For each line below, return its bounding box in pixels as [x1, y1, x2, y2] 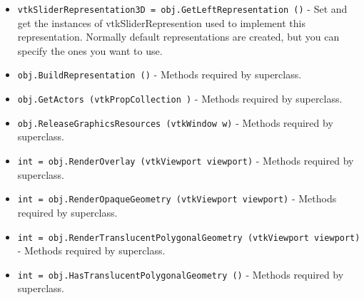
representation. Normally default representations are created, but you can [17, 29, 340, 44]
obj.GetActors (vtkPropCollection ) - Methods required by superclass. [17, 91, 343, 106]
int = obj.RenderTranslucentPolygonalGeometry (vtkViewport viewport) [17, 232, 360, 243]
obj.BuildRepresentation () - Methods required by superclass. [17, 67, 302, 82]
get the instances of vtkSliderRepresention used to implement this [17, 15, 305, 30]
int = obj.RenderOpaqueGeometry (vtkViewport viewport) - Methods [17, 191, 337, 206]
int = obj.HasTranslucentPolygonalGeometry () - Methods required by [17, 267, 344, 281]
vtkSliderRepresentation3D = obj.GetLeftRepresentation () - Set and [17, 1, 348, 16]
